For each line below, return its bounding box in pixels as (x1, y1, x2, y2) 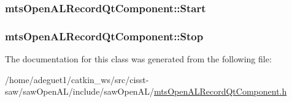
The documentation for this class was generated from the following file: (5, 53, 272, 65)
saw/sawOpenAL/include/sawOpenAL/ (5, 85, 154, 98)
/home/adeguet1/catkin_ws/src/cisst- (5, 73, 149, 86)
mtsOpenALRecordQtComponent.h (153, 85, 287, 98)
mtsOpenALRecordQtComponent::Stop (5, 28, 204, 43)
